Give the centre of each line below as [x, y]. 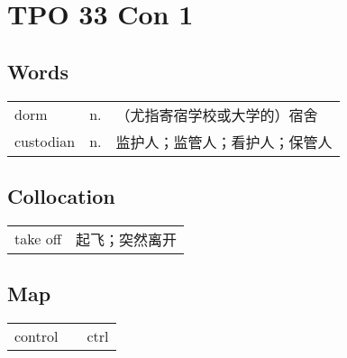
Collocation [61, 195]
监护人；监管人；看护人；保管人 [224, 142]
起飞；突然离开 [126, 239]
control [37, 335]
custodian [45, 142]
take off [38, 239]
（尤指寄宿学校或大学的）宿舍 [217, 115]
